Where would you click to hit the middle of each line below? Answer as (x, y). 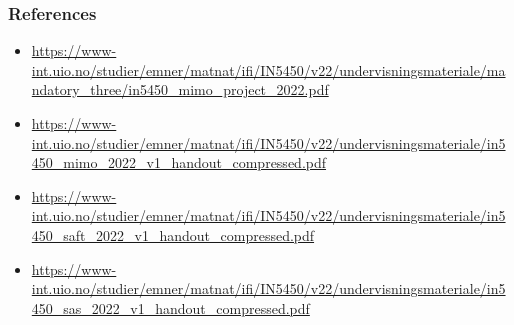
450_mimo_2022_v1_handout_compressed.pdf (179, 162)
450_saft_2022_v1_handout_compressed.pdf (173, 234)
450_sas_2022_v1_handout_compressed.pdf (170, 307)
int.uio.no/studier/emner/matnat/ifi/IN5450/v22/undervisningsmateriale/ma (268, 69)
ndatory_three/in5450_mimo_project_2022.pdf (180, 89)
